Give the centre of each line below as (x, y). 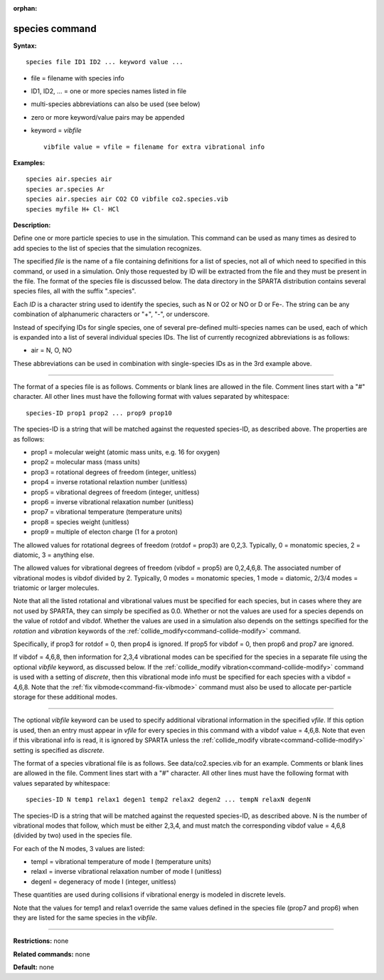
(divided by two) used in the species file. (73, 835)
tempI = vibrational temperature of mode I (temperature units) (121, 862)
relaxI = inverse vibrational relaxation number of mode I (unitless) (126, 872)
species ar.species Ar (65, 189)
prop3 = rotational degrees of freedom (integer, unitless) (114, 472)
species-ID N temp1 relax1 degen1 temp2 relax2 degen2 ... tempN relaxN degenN (168, 800)
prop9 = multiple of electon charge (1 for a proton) (104, 532)
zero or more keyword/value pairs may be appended (108, 117)
